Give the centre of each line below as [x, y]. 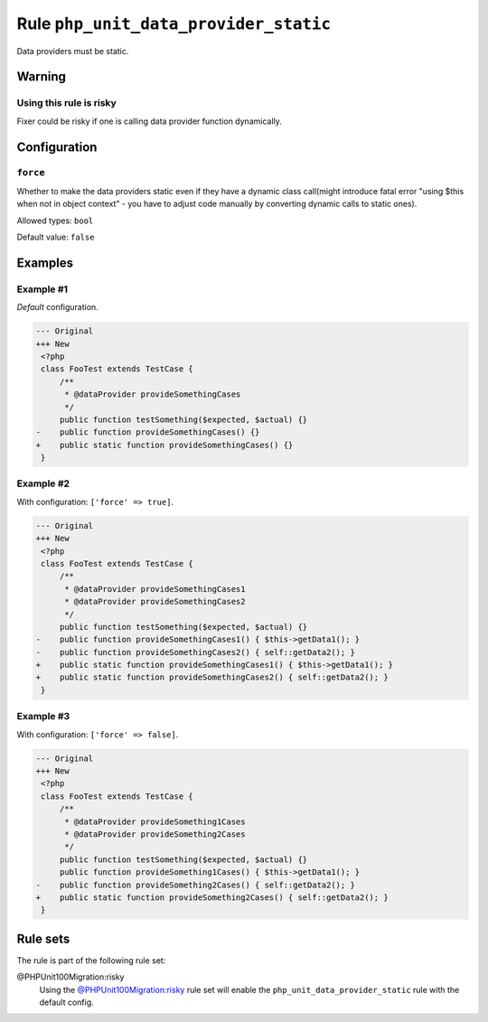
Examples [45, 263]
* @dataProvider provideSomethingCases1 [155, 589]
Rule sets [43, 938]
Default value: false [56, 237]
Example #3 [43, 717]
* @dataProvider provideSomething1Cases [155, 821]
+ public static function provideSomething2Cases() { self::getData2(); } [212, 897]
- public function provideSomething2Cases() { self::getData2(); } [196, 885]
